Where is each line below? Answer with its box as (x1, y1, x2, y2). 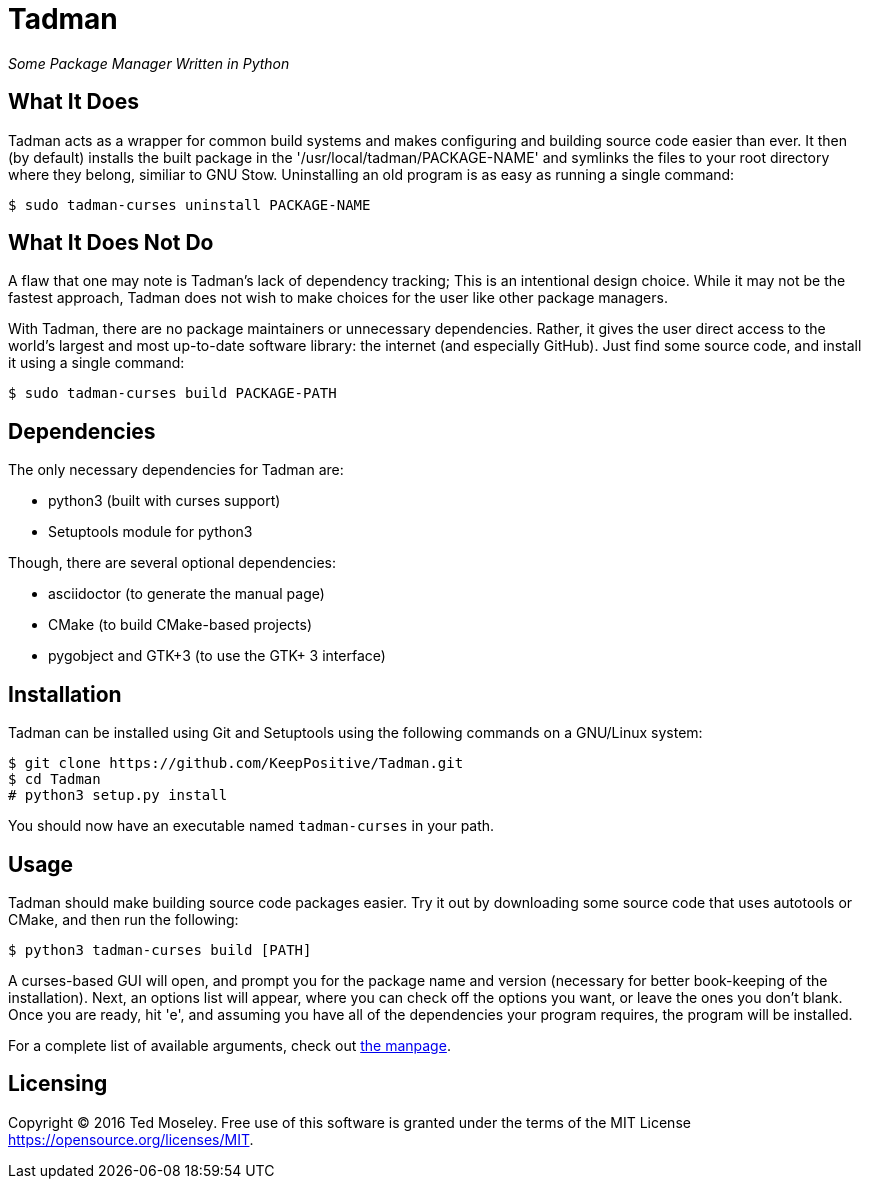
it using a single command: (8, 354, 185, 372)
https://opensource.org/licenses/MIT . (8, 1130, 254, 1148)
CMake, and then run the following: (8, 910, 239, 928)
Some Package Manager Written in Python (8, 54, 290, 72)
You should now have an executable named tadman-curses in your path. (8, 817, 495, 835)
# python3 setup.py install (8, 787, 228, 804)
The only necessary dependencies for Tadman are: (8, 461, 344, 479)
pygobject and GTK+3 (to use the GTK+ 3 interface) (48, 647, 386, 665)
